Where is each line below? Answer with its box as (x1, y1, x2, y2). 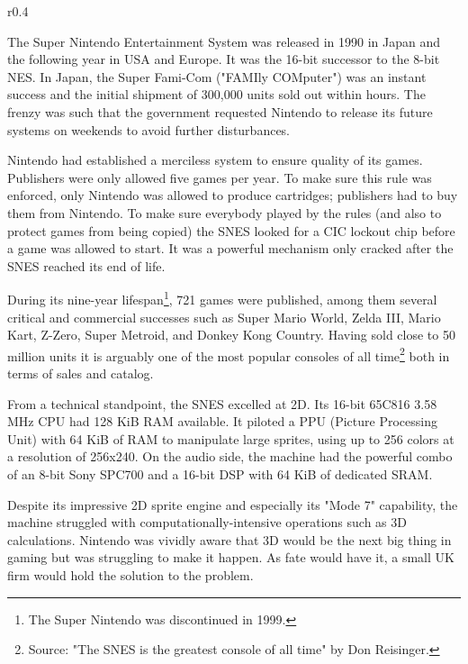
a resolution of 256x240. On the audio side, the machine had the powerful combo (7, 447, 453, 466)
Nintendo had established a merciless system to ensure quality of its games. (7, 150, 423, 169)
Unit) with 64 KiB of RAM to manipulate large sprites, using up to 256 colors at (7, 429, 454, 448)
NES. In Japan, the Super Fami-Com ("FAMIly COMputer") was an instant (7, 67, 427, 86)
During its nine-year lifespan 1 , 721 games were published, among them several (7, 287, 437, 308)
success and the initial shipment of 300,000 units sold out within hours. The (7, 85, 426, 104)
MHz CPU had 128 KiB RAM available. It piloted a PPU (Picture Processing (7, 412, 437, 431)
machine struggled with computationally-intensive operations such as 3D (7, 513, 407, 532)
